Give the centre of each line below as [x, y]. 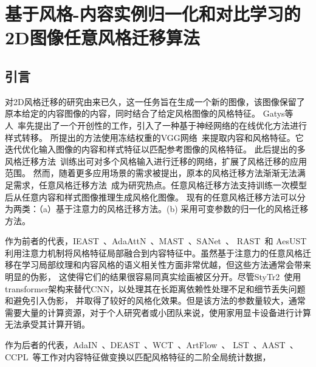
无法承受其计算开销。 [47, 324]
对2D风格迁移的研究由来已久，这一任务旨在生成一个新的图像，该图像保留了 [155, 101]
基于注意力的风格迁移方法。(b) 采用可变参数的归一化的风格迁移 [182, 209]
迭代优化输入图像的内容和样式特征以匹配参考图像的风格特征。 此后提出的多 [155, 149]
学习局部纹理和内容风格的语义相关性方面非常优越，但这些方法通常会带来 [166, 265]
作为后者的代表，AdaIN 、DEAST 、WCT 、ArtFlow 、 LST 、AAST [145, 345]
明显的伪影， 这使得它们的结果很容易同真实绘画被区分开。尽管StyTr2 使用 [153, 277]
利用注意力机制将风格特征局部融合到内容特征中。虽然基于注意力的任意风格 [154, 252]
